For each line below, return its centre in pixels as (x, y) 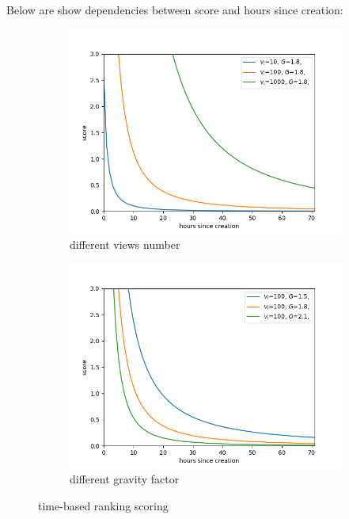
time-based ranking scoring (103, 505)
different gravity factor (125, 479)
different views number (125, 244)
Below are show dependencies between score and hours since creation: (175, 10)
